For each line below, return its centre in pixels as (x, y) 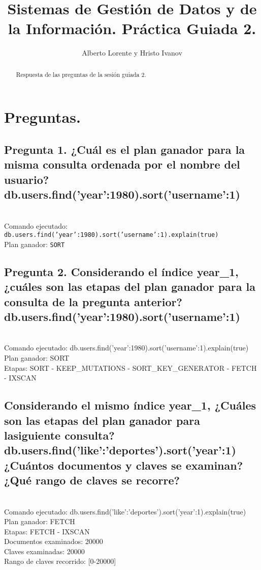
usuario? (27, 179)
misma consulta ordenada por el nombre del (122, 164)
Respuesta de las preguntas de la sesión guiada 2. (81, 74)
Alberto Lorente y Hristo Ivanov (132, 53)
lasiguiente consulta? (59, 435)
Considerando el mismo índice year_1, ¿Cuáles (130, 405)
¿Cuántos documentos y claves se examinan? (124, 465)
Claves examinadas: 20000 (44, 551)
